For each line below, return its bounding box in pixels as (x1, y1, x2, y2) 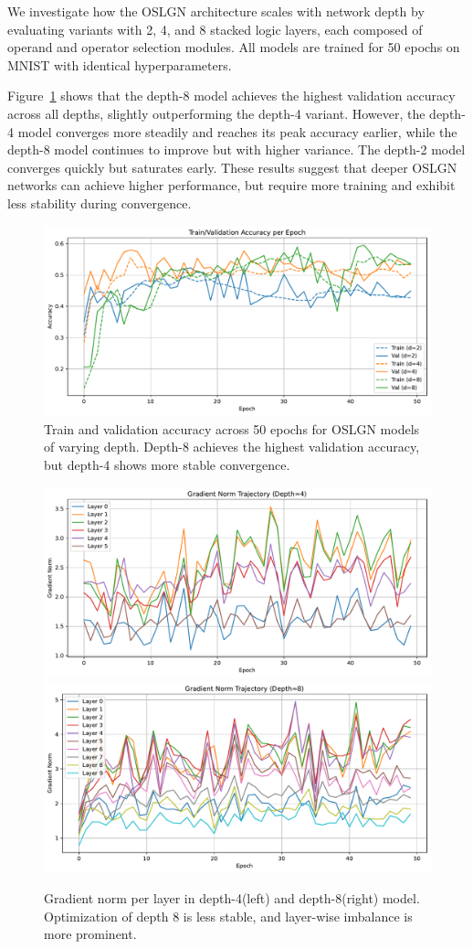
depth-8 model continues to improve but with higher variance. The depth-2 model (7, 140, 466, 159)
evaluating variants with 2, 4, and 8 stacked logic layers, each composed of (7, 19, 423, 38)
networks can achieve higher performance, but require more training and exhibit (7, 176, 456, 195)
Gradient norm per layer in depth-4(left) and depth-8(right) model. (44, 889, 420, 908)
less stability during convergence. (7, 193, 192, 212)
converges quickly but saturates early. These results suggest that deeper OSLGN (7, 157, 457, 176)
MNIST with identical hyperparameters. (7, 55, 232, 74)
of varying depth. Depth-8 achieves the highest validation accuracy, (44, 437, 420, 456)
